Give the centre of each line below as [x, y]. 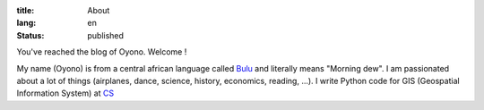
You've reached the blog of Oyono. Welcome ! [102, 52]
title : [26, 10]
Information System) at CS [65, 93]
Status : [30, 35]
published [106, 35]
